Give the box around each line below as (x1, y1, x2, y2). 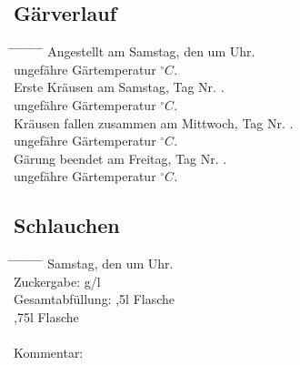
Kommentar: (14, 343, 84, 362)
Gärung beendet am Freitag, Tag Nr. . (14, 148, 227, 167)
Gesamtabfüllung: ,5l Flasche (14, 289, 175, 309)
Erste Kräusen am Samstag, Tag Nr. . (14, 77, 225, 96)
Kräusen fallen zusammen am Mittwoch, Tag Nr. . (14, 113, 294, 132)
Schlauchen (14, 211, 120, 239)
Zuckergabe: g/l (14, 271, 101, 290)
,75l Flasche (14, 307, 79, 326)
